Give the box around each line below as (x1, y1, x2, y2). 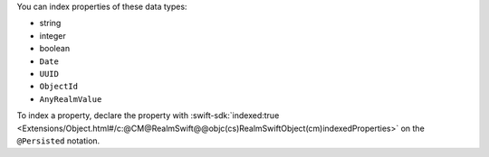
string (39, 18, 62, 29)
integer (39, 30, 67, 41)
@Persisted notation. (16, 135, 101, 146)
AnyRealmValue (39, 94, 102, 104)
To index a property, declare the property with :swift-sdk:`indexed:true (16, 110, 280, 121)
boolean (39, 43, 71, 54)
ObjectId (39, 81, 79, 92)
